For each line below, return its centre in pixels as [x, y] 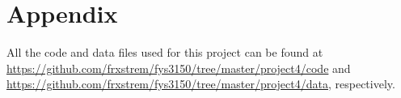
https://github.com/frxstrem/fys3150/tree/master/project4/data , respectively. [201, 84]
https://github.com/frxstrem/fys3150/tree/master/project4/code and [179, 68]
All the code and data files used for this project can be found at [165, 52]
